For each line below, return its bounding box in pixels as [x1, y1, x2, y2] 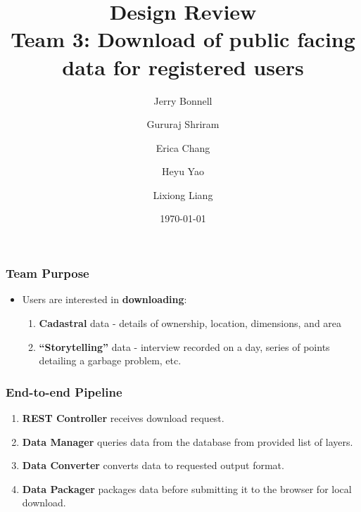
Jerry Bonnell [153, 93, 213, 108]
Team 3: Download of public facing [11, 25, 355, 53]
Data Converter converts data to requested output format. [22, 458, 284, 473]
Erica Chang [156, 140, 210, 155]
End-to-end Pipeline [6, 383, 122, 400]
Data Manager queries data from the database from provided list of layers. [22, 434, 353, 449]
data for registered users [62, 52, 304, 81]
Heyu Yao [162, 164, 204, 179]
